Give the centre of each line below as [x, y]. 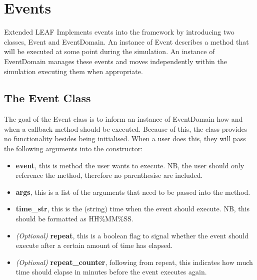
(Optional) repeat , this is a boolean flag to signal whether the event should [132, 235]
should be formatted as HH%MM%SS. [74, 219]
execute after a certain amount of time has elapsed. [94, 245]
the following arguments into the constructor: [73, 149]
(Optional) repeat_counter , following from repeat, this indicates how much [134, 262]
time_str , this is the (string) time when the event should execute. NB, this [132, 209]
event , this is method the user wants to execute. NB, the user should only [130, 165]
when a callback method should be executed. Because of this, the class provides [126, 128]
